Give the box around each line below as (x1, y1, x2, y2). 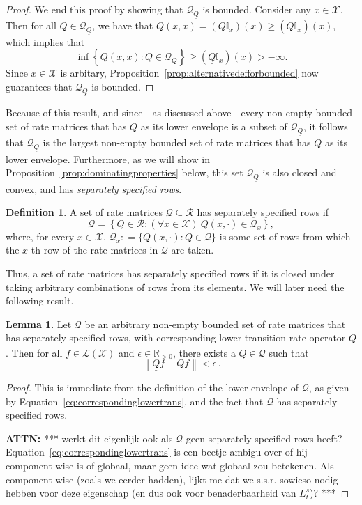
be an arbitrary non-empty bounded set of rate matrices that (84, 316, 346, 331)
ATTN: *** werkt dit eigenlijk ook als (6, 430, 173, 445)
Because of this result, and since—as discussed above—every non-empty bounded (6, 105, 353, 120)
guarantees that (6, 79, 73, 93)
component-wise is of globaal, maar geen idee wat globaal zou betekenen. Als (6, 458, 334, 473)
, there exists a (172, 345, 236, 359)
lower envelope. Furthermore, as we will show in (6, 151, 210, 166)
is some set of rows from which (219, 228, 351, 243)
